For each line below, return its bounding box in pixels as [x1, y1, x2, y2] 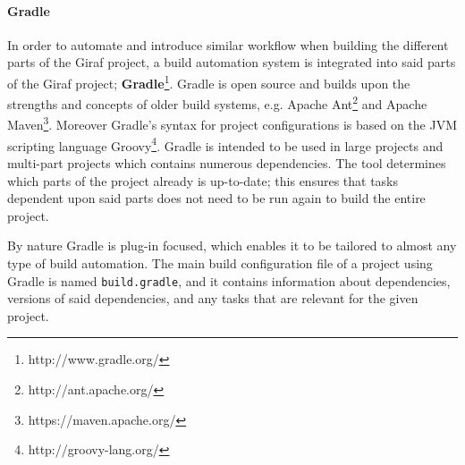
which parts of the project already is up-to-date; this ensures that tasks [7, 171, 399, 190]
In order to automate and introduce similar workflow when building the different [7, 35, 449, 54]
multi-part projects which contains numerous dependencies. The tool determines [7, 153, 446, 172]
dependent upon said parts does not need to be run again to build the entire [7, 189, 426, 207]
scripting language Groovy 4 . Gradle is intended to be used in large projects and [7, 133, 444, 155]
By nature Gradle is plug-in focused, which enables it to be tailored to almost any [7, 236, 457, 255]
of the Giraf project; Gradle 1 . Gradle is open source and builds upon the [7, 71, 410, 92]
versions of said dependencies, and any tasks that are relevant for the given [7, 289, 418, 308]
